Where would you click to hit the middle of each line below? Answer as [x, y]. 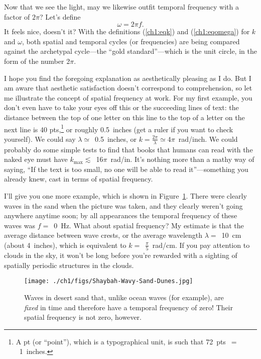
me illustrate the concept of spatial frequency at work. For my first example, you [128, 97]
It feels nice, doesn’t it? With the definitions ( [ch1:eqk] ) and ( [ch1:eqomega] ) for [127, 31]
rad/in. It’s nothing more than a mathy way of [182, 159]
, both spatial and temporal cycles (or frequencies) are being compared [131, 41]
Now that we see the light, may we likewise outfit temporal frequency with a [122, 7]
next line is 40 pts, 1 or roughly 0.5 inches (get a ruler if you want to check [119, 128]
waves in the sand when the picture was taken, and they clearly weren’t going [123, 205]
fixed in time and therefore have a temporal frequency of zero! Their [128, 307]
